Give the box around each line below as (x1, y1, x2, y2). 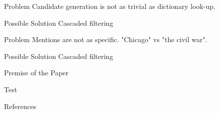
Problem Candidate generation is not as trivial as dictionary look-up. (4, 1, 216, 11)
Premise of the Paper (4, 67, 69, 78)
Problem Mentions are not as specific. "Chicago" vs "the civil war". (4, 34, 208, 45)
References (4, 101, 36, 111)
